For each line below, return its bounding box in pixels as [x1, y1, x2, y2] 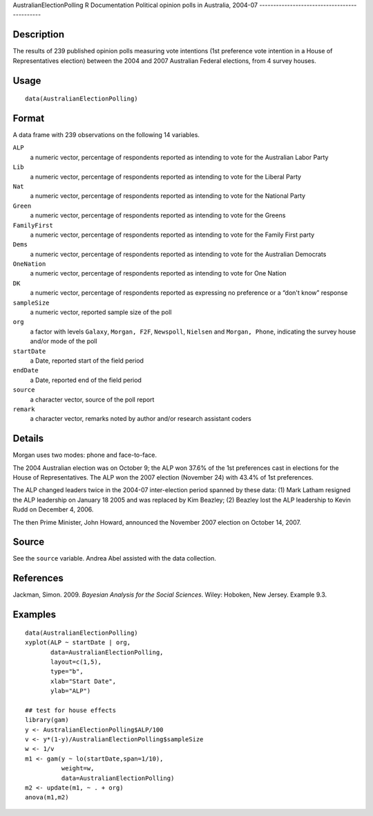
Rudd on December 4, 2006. [12, 505, 94, 514]
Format [12, 112, 45, 124]
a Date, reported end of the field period [30, 376, 142, 384]
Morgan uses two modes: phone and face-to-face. [12, 451, 157, 460]
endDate [12, 367, 39, 374]
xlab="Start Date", [50, 677, 117, 685]
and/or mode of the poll [30, 337, 97, 345]
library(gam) [25, 716, 69, 724]
